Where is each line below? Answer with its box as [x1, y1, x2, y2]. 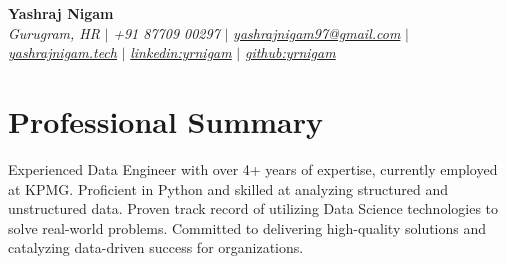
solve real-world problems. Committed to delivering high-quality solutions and [8, 217, 487, 238]
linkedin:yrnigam [130, 42, 232, 63]
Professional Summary [8, 100, 323, 141]
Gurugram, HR [8, 22, 100, 43]
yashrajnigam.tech [8, 42, 117, 63]
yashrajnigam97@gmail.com [233, 22, 401, 43]
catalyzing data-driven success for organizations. [8, 237, 304, 258]
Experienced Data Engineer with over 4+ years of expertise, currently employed [8, 158, 498, 179]
